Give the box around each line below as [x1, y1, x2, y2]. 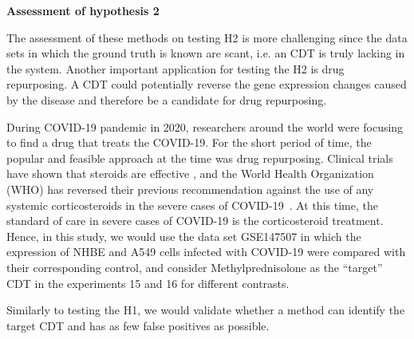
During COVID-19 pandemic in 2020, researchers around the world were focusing [6, 118, 404, 135]
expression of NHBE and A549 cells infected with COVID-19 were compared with [6, 243, 406, 260]
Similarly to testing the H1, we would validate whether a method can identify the [6, 302, 405, 318]
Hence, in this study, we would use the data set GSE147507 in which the [6, 227, 361, 244]
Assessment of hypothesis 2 [6, 2, 160, 18]
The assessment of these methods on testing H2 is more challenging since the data [6, 29, 408, 45]
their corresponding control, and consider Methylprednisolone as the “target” [6, 258, 383, 275]
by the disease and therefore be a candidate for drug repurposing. [6, 91, 327, 108]
